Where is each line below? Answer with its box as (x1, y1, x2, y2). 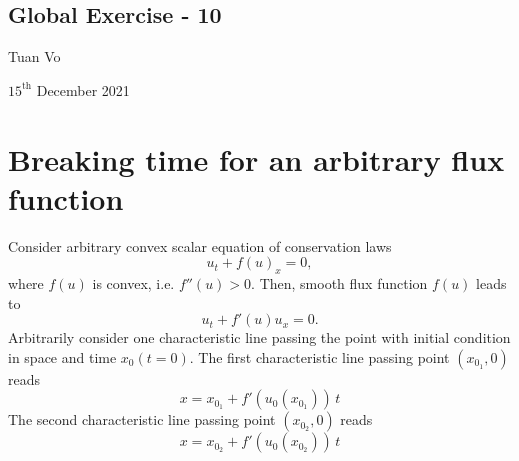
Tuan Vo (8, 46, 61, 67)
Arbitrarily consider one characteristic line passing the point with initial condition (8, 327, 511, 348)
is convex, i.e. (92, 273, 175, 294)
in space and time (8, 346, 117, 367)
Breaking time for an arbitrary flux (8, 138, 505, 179)
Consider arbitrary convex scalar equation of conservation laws (8, 235, 392, 256)
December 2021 (36, 79, 130, 100)
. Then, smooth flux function (251, 273, 428, 294)
